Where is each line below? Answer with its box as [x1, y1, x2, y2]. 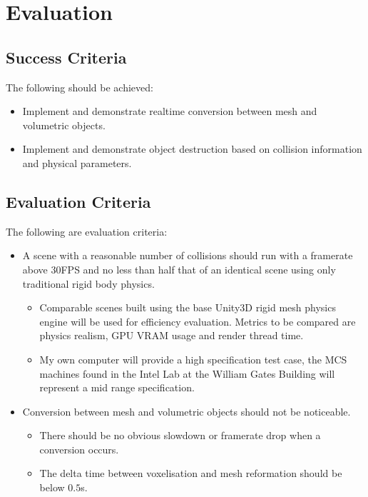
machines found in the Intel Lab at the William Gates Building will [39, 366, 335, 381]
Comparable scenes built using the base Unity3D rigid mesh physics [39, 300, 336, 315]
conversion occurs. [39, 441, 119, 456]
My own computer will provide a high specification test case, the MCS [39, 351, 347, 366]
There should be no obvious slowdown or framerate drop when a [39, 428, 321, 443]
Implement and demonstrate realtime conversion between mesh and [22, 104, 317, 119]
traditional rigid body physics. [22, 276, 155, 291]
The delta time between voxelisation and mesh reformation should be [39, 466, 342, 481]
